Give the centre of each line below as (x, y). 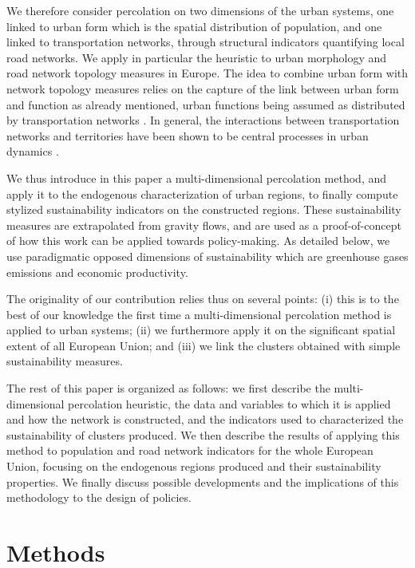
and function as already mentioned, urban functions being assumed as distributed (206, 104)
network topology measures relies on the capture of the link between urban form (203, 88)
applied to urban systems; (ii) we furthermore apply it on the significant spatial (201, 330)
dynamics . (33, 151)
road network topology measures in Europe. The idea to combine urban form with (207, 73)
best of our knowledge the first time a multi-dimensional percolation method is (199, 314)
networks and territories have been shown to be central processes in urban (188, 135)
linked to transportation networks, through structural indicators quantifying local (206, 42)
